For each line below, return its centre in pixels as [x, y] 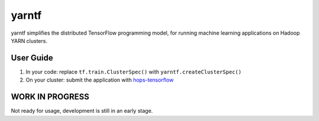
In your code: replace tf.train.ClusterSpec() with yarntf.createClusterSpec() [134, 72]
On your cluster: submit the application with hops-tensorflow [100, 80]
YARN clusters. [29, 41]
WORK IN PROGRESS [50, 97]
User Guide [32, 58]
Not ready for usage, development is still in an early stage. [82, 111]
